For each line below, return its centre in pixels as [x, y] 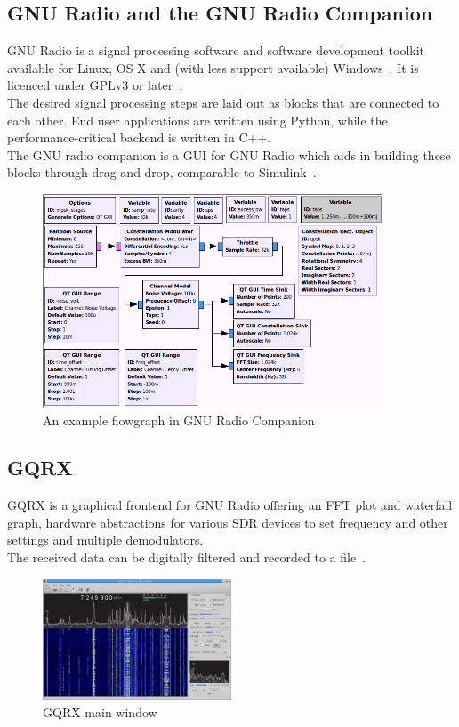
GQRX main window [100, 712]
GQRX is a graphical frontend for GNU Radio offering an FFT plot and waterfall [230, 505]
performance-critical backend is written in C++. [139, 137]
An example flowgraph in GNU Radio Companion [179, 420]
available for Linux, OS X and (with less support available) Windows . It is [213, 67]
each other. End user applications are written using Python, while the [197, 120]
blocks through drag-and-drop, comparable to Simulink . [162, 172]
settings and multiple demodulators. [105, 540]
